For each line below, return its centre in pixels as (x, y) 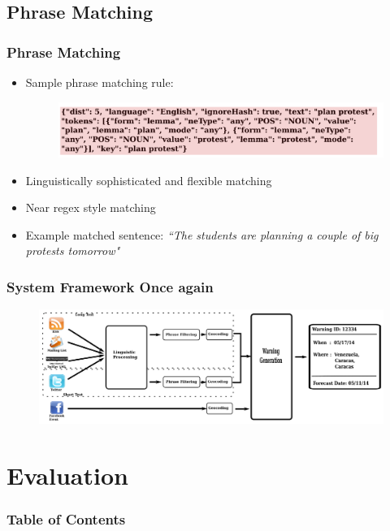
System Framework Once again (110, 286)
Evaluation (67, 475)
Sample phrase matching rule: (100, 82)
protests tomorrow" (73, 250)
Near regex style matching (91, 207)
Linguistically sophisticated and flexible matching (149, 180)
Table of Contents (66, 519)
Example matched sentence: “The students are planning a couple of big (202, 234)
